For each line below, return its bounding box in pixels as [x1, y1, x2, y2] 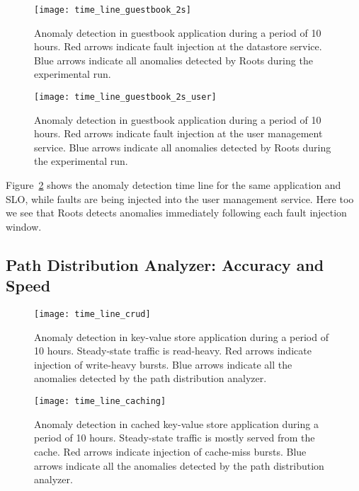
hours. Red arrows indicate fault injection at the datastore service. [34, 39, 322, 54]
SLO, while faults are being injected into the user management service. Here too [6, 191, 354, 206]
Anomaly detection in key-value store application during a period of [34, 329, 329, 344]
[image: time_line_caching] [34, 396, 166, 407]
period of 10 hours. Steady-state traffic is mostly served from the [34, 430, 315, 445]
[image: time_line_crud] [34, 309, 151, 320]
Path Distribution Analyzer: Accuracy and [6, 253, 324, 275]
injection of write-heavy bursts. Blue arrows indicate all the [34, 357, 292, 371]
